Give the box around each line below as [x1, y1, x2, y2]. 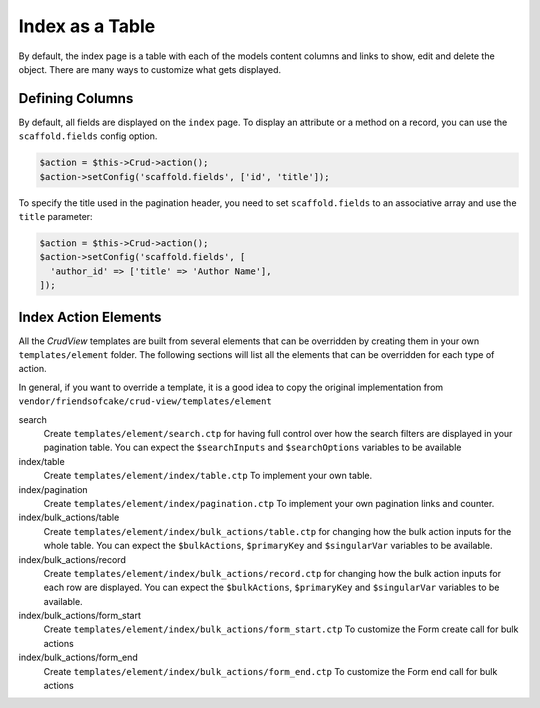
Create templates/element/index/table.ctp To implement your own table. [43, 470, 373, 482]
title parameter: [18, 210, 94, 222]
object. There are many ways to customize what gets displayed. [18, 63, 282, 75]
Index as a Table [18, 15, 156, 37]
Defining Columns [18, 90, 134, 107]
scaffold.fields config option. [18, 130, 158, 142]
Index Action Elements [18, 308, 162, 325]
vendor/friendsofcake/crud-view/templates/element [18, 396, 272, 407]
